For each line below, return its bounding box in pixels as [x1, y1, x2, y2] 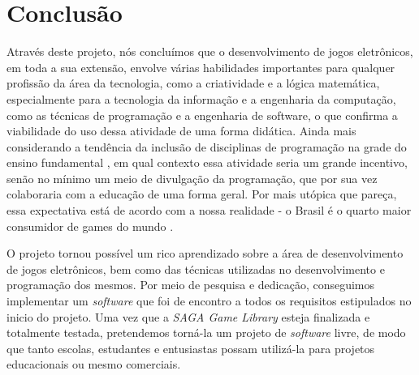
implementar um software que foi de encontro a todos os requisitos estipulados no [6, 292, 412, 309]
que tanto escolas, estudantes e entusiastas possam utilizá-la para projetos [6, 339, 375, 356]
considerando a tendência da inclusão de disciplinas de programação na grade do [6, 138, 407, 155]
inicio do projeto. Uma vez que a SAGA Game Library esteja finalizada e [6, 308, 370, 325]
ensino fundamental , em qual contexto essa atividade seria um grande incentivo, [6, 154, 408, 171]
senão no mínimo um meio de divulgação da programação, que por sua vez [6, 169, 378, 186]
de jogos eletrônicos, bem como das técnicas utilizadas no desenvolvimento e [6, 260, 385, 277]
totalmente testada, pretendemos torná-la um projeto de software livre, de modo [6, 324, 406, 341]
